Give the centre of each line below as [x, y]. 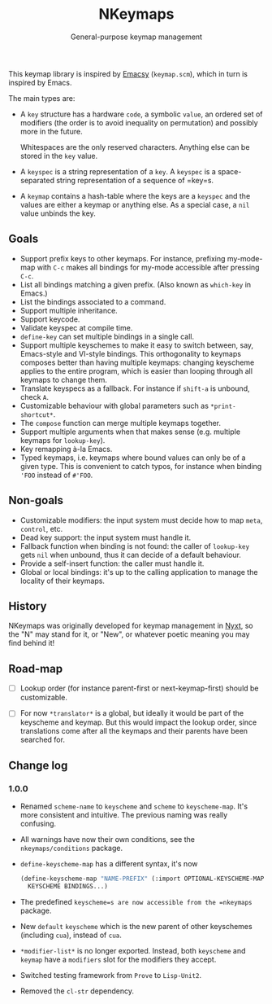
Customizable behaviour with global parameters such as [114, 406]
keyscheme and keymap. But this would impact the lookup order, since [138, 722]
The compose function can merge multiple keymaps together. [121, 423]
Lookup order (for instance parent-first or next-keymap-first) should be [139, 688]
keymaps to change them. [64, 379]
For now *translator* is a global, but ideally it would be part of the [132, 713]
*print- [223, 406]
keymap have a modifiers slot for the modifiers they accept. [118, 959]
